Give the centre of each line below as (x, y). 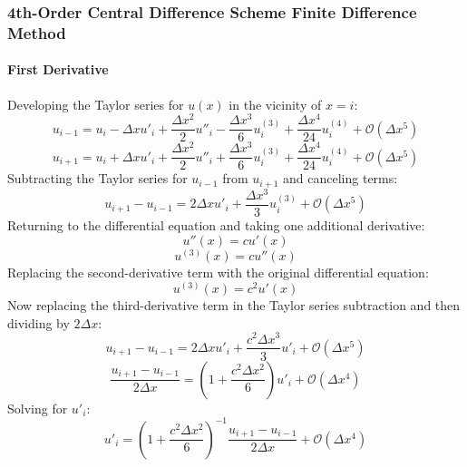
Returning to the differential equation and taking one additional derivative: (216, 225)
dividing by (39, 322)
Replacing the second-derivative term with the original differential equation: (218, 272)
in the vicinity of (275, 104)
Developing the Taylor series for (96, 104)
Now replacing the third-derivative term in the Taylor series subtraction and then (234, 305)
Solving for (38, 408)
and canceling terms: (341, 178)
